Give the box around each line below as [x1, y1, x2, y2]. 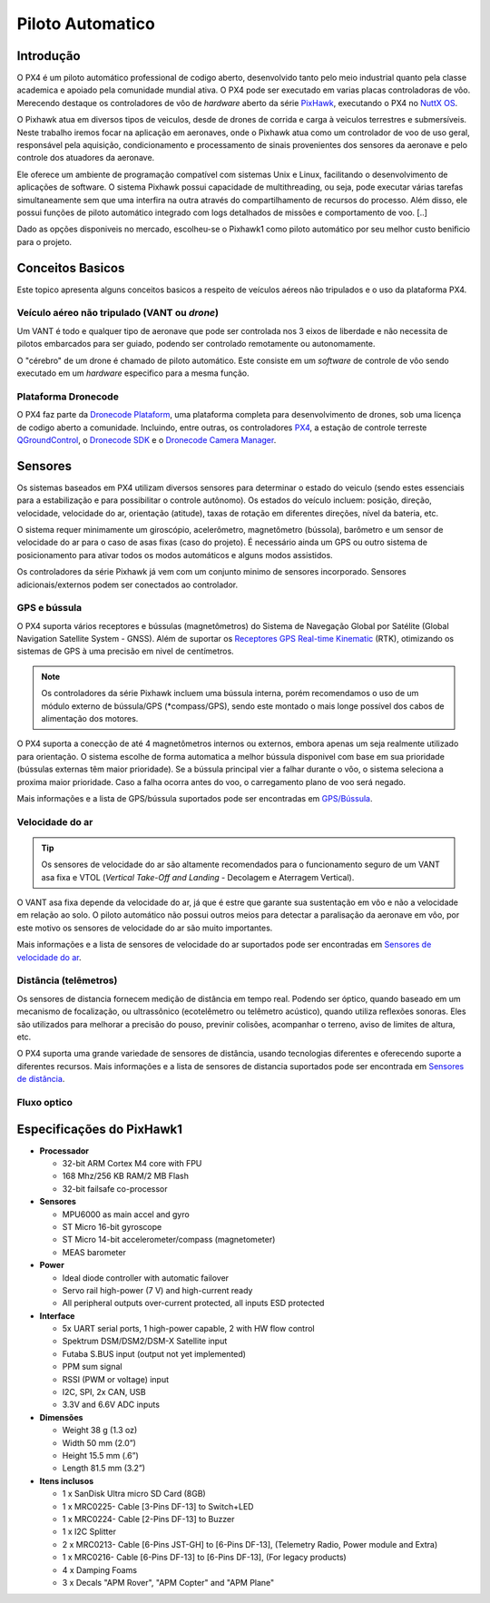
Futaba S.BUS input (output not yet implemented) [62, 1348, 247, 1359]
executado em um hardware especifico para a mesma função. [16, 368, 250, 379]
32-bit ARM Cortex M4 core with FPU [62, 1158, 202, 1168]
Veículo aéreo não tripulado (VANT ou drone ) [16, 307, 220, 320]
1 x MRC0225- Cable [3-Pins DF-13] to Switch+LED [62, 1500, 254, 1511]
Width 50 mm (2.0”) [62, 1437, 136, 1448]
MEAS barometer [62, 1246, 126, 1257]
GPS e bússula [16, 602, 83, 615]
